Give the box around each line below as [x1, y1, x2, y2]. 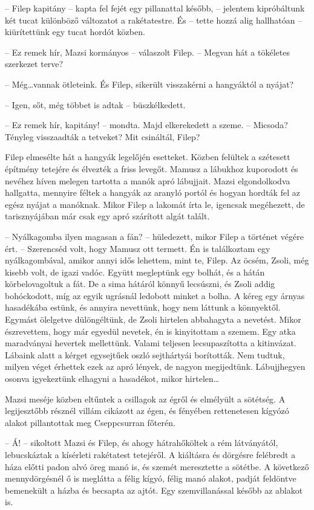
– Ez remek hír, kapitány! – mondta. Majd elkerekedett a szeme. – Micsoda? [5, 118, 288, 131]
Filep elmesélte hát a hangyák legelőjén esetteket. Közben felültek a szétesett [5, 150, 290, 163]
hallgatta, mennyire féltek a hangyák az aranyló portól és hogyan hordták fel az [5, 186, 300, 199]
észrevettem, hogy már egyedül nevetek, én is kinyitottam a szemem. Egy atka [5, 324, 296, 337]
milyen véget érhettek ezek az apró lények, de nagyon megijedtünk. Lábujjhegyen [5, 360, 306, 373]
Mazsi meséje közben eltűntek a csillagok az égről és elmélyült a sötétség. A [5, 392, 286, 405]
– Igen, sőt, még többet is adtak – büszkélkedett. [5, 98, 186, 111]
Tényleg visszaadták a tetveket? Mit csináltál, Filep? [5, 130, 200, 143]
